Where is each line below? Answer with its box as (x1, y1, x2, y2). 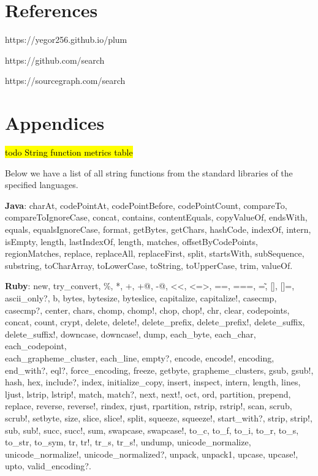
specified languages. (5, 178, 78, 191)
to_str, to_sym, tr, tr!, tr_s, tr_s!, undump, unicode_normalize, (5, 436, 251, 448)
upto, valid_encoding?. (5, 459, 91, 472)
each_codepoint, (5, 339, 67, 352)
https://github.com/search (5, 53, 105, 66)
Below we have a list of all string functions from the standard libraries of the (5, 166, 293, 179)
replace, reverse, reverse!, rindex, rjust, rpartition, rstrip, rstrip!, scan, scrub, (5, 399, 292, 412)
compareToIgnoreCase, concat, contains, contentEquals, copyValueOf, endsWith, (5, 211, 308, 224)
